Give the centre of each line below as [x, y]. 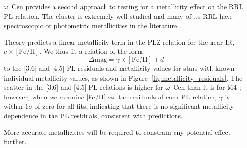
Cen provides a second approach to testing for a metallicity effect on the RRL [127, 6]
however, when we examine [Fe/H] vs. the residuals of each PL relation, [111, 96]
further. [15, 141]
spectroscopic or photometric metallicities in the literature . [93, 25]
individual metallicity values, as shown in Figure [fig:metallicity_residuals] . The [123, 77]
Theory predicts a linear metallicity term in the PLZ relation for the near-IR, [119, 41]
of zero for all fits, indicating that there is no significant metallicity [134, 106]
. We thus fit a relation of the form [91, 51]
